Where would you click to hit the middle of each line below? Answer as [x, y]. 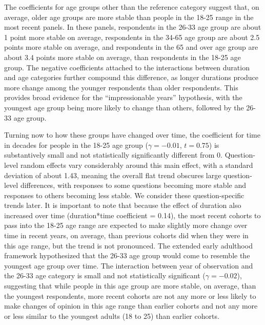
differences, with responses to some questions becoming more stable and [133, 185]
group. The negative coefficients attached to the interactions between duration [127, 67]
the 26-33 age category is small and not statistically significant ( [105, 275]
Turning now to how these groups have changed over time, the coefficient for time [132, 135]
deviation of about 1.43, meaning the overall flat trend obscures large [113, 175]
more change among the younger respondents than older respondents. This [121, 87]
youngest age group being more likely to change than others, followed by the [124, 107]
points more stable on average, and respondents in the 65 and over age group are [131, 47]
